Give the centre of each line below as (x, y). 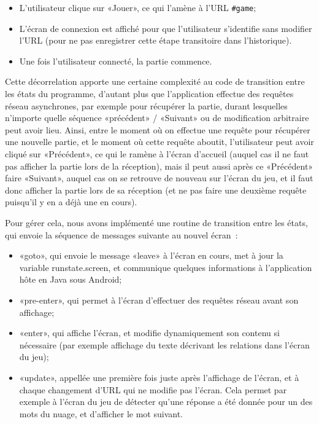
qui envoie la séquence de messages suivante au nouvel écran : (121, 234)
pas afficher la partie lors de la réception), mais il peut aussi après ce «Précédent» (159, 166)
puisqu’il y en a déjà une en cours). (71, 202)
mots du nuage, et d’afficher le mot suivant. (101, 413)
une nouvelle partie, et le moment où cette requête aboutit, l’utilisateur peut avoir (159, 142)
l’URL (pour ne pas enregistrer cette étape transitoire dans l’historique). (156, 40)
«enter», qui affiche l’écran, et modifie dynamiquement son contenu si (149, 333)
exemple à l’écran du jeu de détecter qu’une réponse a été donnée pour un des (166, 402)
